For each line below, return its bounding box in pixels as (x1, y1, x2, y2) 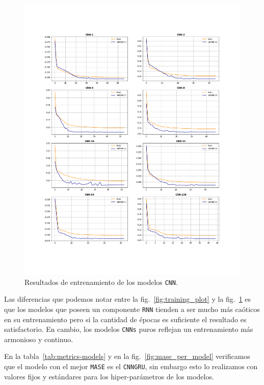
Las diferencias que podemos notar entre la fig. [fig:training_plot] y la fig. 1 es (4, 294, 251, 304)
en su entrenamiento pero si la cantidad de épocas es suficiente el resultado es (4, 314, 247, 324)
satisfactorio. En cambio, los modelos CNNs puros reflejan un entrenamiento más (4, 324, 253, 334)
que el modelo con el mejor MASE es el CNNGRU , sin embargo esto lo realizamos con (4, 361, 258, 372)
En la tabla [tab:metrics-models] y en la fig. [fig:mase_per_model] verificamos (4, 351, 250, 362)
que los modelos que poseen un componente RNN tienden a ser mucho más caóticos (4, 303, 260, 314)
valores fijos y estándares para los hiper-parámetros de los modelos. (4, 371, 214, 381)
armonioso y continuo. (4, 333, 73, 344)
